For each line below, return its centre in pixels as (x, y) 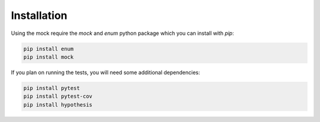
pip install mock (49, 57)
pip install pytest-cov (58, 97)
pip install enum (49, 49)
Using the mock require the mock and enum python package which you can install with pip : (122, 33)
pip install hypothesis (58, 105)
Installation (39, 15)
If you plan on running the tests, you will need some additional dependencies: (105, 72)
